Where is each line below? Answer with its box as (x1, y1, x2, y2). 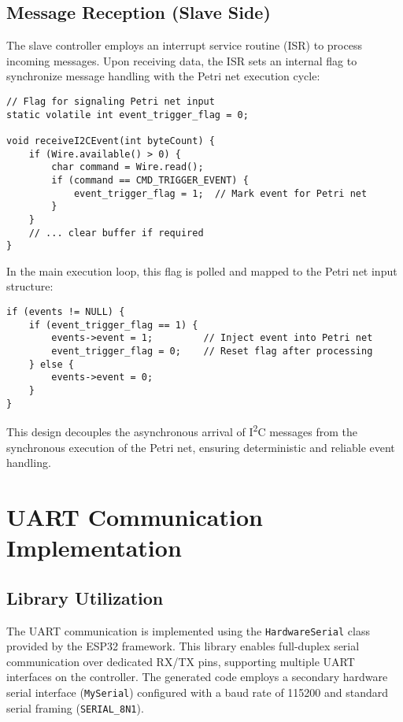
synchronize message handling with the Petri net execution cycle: (6, 68, 320, 84)
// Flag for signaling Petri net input (6, 95, 215, 107)
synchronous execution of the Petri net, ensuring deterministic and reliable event (6, 439, 395, 455)
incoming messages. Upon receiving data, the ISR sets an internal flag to (6, 52, 357, 68)
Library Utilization (6, 585, 164, 609)
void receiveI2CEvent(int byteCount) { (6, 135, 215, 146)
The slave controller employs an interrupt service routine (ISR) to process (6, 37, 362, 54)
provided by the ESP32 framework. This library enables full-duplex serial (6, 638, 360, 654)
